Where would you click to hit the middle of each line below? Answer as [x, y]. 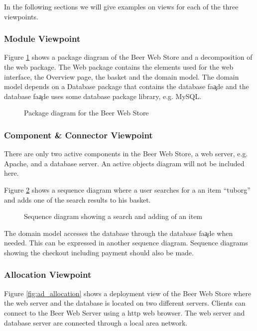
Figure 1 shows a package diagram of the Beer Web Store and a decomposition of [128, 57]
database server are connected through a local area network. [96, 322]
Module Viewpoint [42, 39]
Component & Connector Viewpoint [78, 135]
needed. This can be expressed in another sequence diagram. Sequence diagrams [126, 243]
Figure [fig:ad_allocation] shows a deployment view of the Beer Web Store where [128, 293]
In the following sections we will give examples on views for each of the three [121, 6]
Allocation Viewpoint [48, 275]
